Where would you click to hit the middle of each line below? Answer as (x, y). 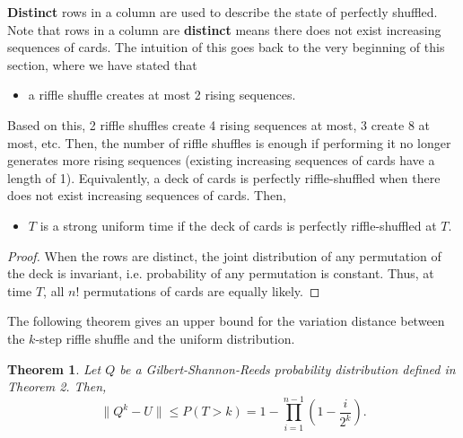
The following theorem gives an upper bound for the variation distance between (226, 321)
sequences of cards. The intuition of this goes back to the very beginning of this (226, 47)
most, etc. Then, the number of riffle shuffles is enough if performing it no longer (229, 142)
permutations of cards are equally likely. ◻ (202, 290)
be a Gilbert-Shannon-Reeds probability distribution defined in (288, 368)
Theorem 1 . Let (54, 368)
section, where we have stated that (102, 64)
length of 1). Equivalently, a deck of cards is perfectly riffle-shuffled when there (224, 177)
